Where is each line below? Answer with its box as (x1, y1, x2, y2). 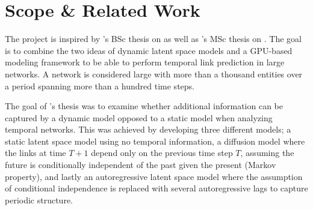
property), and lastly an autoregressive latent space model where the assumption (5, 170, 303, 182)
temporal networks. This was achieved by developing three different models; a (5, 123, 291, 136)
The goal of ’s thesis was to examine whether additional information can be (5, 100, 283, 112)
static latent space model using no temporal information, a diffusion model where (5, 134, 305, 147)
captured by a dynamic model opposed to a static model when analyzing (5, 111, 273, 124)
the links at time (5, 146, 66, 159)
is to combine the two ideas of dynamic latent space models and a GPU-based (5, 44, 293, 56)
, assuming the (240, 146, 294, 159)
